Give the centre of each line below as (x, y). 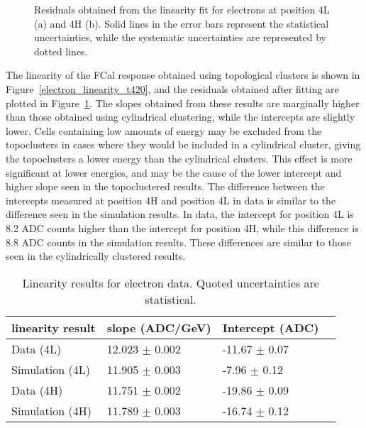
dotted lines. (61, 51)
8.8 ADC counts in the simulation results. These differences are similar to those (178, 242)
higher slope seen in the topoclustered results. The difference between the (165, 186)
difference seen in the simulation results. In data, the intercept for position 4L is (180, 214)
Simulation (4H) (51, 410)
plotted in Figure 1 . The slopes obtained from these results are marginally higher (183, 103)
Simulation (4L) (51, 369)
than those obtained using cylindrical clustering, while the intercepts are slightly (181, 117)
